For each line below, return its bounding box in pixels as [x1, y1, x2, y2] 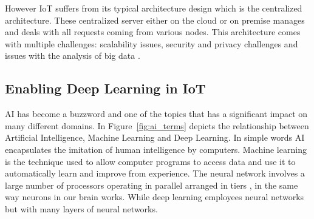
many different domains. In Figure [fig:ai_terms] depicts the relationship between [5, 119, 309, 132]
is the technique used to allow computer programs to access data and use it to [5, 155, 296, 167]
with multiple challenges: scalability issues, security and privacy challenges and [5, 37, 298, 50]
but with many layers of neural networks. [5, 202, 158, 215]
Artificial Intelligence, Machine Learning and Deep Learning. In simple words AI [5, 131, 305, 144]
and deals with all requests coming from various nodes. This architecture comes [5, 25, 301, 38]
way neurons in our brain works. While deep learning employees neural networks [5, 190, 304, 203]
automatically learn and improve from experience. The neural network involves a [5, 167, 305, 180]
